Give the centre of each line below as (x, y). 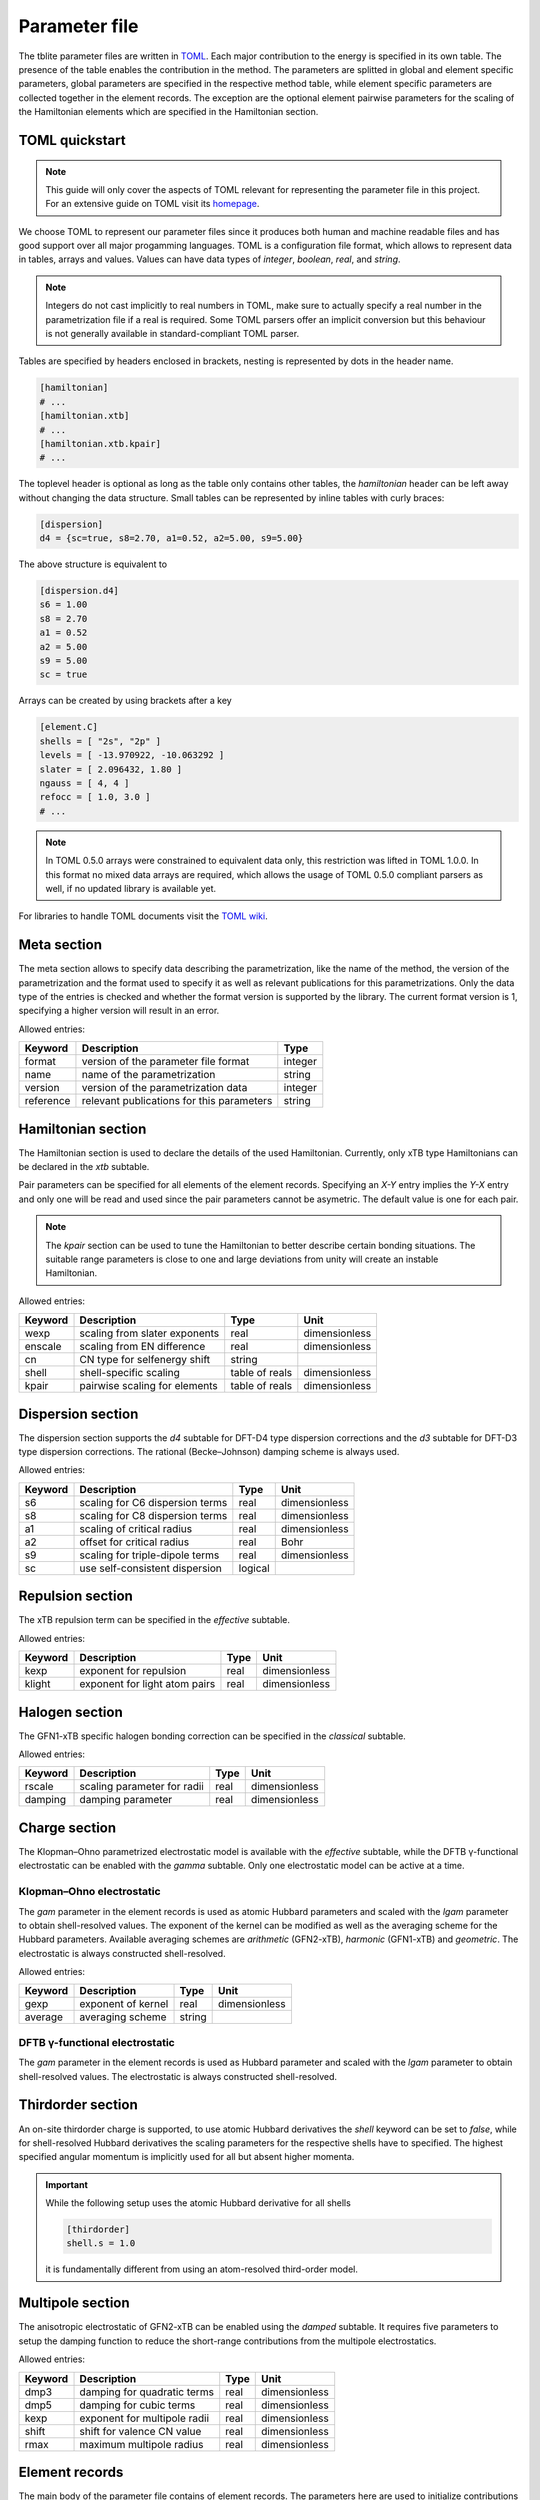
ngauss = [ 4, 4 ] (84, 783)
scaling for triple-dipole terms (149, 1555)
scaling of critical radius (136, 1528)
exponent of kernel (124, 2004)
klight (37, 1684)
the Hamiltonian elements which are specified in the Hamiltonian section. (168, 112)
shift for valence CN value (140, 2431)
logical (254, 1568)
